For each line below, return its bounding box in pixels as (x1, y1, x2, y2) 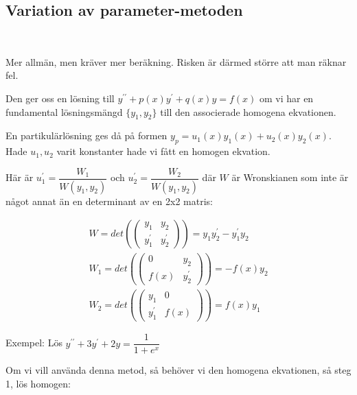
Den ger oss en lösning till (5, 91, 115, 105)
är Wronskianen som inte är (231, 170, 349, 184)
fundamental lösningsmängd (5, 104, 123, 119)
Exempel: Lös (5, 335, 62, 350)
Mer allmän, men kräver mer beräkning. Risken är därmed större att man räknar (5, 54, 347, 69)
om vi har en (259, 91, 314, 105)
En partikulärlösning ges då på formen (5, 128, 168, 143)
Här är (5, 170, 34, 184)
